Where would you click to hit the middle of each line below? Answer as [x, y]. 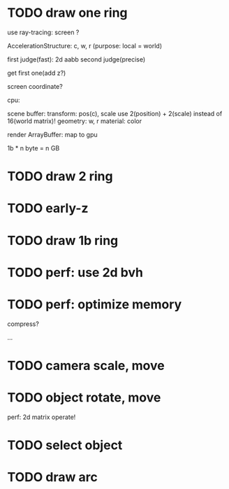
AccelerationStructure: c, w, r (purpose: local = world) [85, 45]
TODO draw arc [52, 477]
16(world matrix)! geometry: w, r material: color [74, 121]
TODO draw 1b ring [63, 240]
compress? [23, 324]
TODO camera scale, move [86, 366]
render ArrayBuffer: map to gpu [52, 134]
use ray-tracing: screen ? [43, 32]
